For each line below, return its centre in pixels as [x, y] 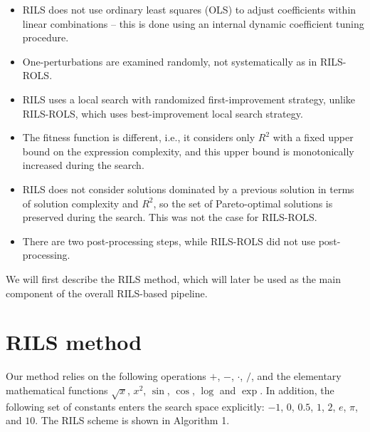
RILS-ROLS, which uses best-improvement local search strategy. [163, 113]
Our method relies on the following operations [106, 376]
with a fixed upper [313, 137]
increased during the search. [83, 165]
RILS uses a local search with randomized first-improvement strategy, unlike [189, 99]
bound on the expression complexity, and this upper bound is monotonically [188, 151]
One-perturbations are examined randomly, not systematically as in [170, 61]
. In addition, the [297, 390]
